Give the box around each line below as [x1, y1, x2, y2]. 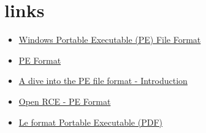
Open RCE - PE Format [18, 94, 111, 107]
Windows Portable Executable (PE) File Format [18, 33, 201, 46]
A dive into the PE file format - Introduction [18, 74, 188, 87]
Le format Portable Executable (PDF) [18, 115, 163, 128]
